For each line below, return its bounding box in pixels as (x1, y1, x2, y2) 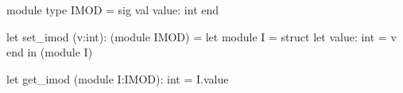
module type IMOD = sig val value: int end (6, 2, 219, 17)
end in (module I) (6, 44, 93, 60)
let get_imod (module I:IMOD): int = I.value (6, 70, 229, 87)
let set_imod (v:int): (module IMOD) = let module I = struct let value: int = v (6, 28, 397, 45)
